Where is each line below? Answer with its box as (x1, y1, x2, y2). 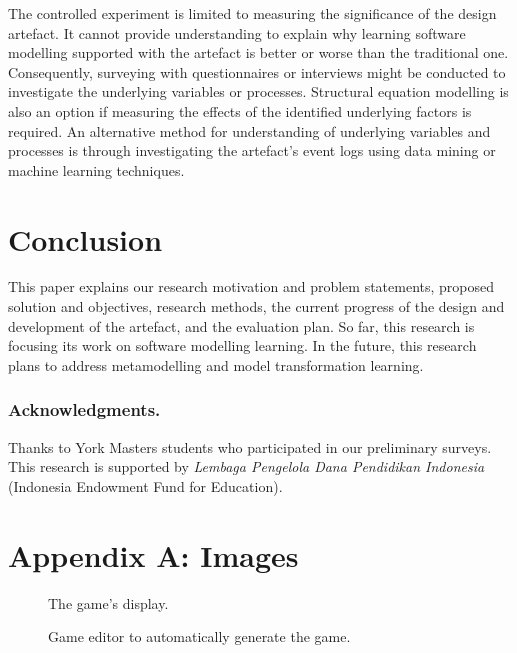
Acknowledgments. (8, 397, 161, 422)
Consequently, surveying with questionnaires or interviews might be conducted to (8, 61, 506, 82)
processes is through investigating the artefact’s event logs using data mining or (8, 140, 496, 161)
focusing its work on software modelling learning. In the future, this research (8, 335, 477, 356)
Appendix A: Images (8, 534, 299, 575)
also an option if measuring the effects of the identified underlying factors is (8, 100, 472, 121)
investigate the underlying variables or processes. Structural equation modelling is (8, 81, 509, 102)
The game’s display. (48, 592, 169, 613)
